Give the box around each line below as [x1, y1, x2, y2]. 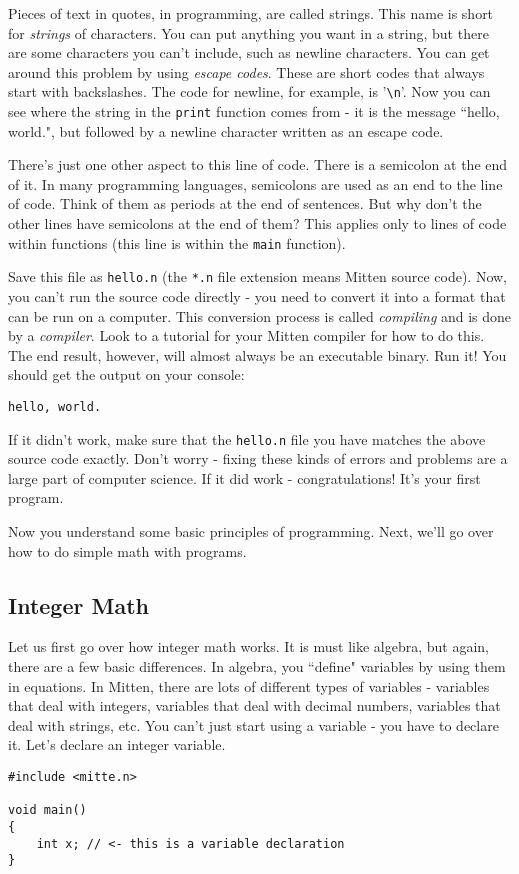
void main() [8, 803, 87, 818]
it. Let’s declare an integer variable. [8, 734, 226, 755]
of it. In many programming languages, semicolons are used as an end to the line [8, 173, 503, 194]
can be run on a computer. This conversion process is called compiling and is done [8, 305, 512, 326]
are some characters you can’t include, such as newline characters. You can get [8, 42, 490, 63]
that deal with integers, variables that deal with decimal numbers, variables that [8, 695, 501, 716]
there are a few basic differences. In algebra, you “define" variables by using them [8, 656, 506, 677]
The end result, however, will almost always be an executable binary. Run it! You [8, 344, 507, 365]
